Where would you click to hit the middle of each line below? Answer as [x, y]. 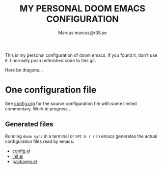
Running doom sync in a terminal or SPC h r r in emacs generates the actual [81, 136]
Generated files [29, 124]
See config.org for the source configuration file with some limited [71, 103]
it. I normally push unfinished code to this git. [51, 60]
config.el [21, 151]
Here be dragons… [24, 70]
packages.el [25, 161]
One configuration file [51, 90]
